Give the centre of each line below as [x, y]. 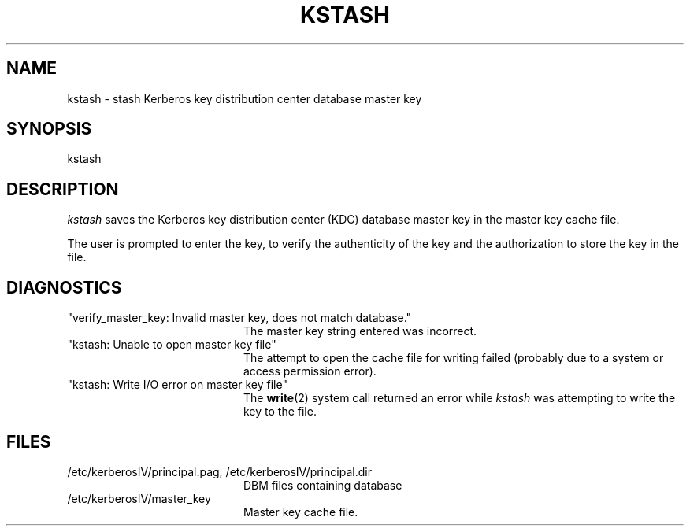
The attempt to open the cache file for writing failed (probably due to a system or [454, 358]
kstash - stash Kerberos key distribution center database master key [245, 98]
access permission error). [310, 371]
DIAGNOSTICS [64, 287]
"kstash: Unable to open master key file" [172, 345]
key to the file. [280, 412]
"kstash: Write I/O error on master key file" [177, 385]
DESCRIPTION [63, 189]
